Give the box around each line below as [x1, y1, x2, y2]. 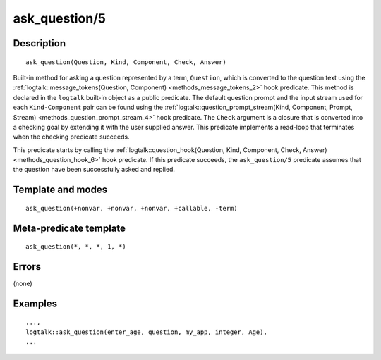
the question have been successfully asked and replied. [13, 166, 176, 174]
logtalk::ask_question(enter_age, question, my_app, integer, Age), [25, 328, 267, 336]
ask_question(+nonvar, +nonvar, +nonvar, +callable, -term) [25, 204, 238, 212]
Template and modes [13, 184, 108, 196]
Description [13, 37, 66, 49]
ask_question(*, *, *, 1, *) [25, 243, 126, 251]
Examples [13, 298, 58, 309]
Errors [13, 261, 42, 273]
